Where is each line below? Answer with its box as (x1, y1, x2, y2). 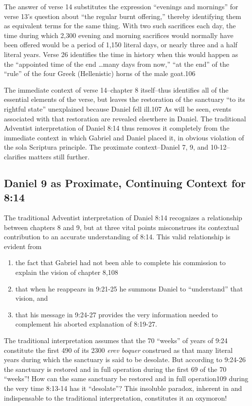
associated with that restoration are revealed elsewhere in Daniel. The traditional (4, 113, 246, 123)
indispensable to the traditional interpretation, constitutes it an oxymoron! (4, 392, 227, 403)
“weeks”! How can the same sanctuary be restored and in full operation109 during (4, 373, 249, 384)
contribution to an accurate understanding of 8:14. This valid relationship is (4, 232, 231, 242)
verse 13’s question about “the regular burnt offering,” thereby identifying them (4, 11, 241, 21)
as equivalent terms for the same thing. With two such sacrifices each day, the (4, 20, 236, 31)
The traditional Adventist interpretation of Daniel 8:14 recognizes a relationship (4, 213, 242, 223)
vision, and (15, 293, 48, 303)
